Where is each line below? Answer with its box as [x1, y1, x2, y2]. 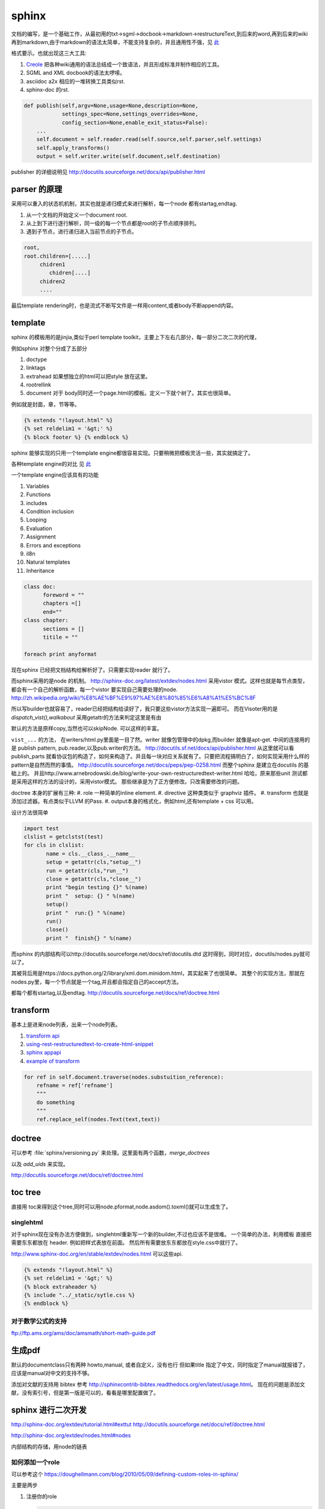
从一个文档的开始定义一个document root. [26, 211, 128, 219]
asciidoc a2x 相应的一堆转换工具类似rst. [26, 77, 126, 85]
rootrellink [26, 381, 51, 389]
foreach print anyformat [23, 651, 97, 657]
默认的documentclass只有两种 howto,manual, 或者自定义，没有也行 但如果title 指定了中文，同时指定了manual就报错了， [11, 1361, 308, 1368]
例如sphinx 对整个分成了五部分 [11, 345, 87, 352]
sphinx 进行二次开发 [11, 1405, 87, 1415]
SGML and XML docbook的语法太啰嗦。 [26, 69, 126, 77]
